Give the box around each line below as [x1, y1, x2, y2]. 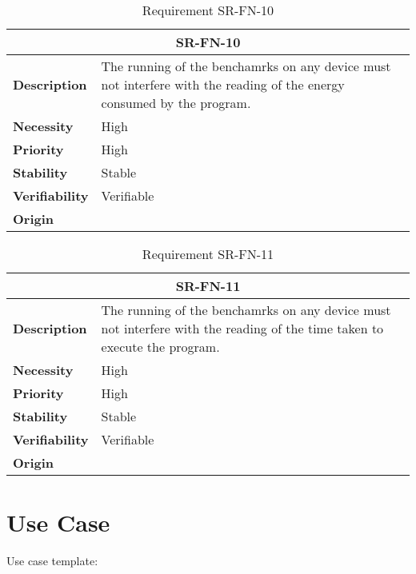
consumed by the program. [101, 94, 251, 112]
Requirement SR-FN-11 [142, 245, 274, 263]
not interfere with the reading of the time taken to [101, 319, 384, 337]
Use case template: [6, 552, 98, 569]
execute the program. [101, 337, 220, 356]
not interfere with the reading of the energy [101, 75, 345, 94]
